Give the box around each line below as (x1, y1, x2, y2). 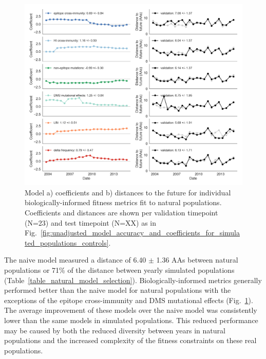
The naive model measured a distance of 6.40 (4, 254, 146, 265)
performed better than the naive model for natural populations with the (4, 285, 231, 295)
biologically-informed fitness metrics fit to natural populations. (25, 197, 222, 208)
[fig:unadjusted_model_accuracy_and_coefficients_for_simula (40, 227, 240, 238)
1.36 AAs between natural (156, 254, 238, 265)
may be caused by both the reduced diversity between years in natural (4, 325, 225, 335)
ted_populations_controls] (25, 237, 109, 248)
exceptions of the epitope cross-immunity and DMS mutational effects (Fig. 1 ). (4, 294, 253, 305)
